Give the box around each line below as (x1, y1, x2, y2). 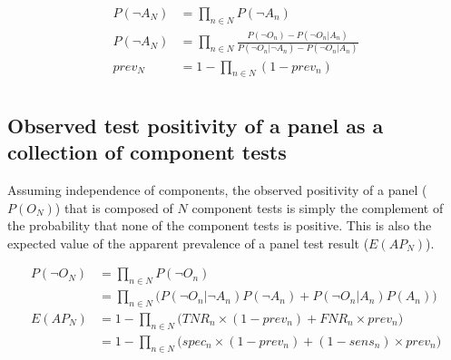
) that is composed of (54, 198, 173, 217)
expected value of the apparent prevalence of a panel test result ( (7, 233, 369, 252)
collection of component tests (7, 138, 287, 166)
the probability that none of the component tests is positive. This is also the (7, 216, 432, 235)
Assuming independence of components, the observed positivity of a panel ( (7, 180, 427, 199)
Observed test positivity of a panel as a (7, 111, 384, 139)
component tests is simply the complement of (191, 198, 444, 217)
